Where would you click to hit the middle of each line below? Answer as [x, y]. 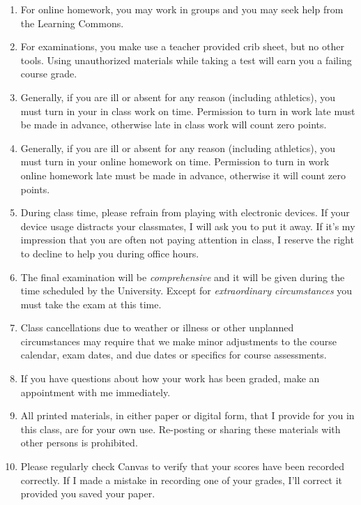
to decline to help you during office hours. [110, 253]
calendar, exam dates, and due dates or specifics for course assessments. [174, 355]
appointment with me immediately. [95, 392]
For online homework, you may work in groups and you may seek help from [182, 9]
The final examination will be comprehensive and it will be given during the [183, 277]
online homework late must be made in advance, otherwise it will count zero [183, 175]
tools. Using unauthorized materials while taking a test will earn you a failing [186, 60]
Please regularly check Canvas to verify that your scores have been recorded [183, 466]
